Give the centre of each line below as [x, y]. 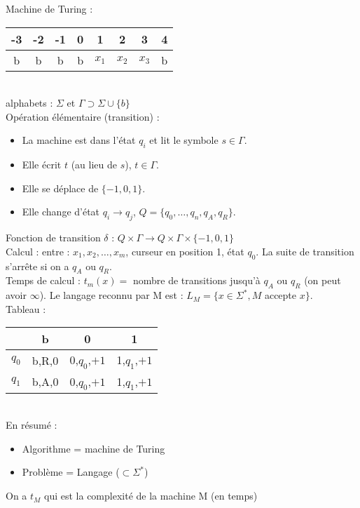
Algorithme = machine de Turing [94, 448]
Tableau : [26, 308]
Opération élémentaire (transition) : [83, 116]
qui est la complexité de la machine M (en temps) [151, 496]
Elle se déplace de [60, 188]
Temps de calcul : [43, 280]
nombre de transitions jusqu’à [196, 280]
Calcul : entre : [38, 251]
